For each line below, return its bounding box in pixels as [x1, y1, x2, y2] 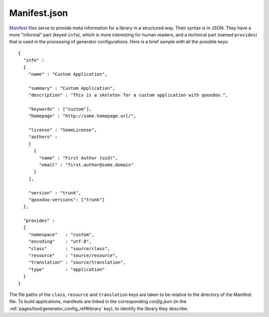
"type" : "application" [28, 267, 105, 272]
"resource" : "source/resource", [28, 253, 118, 259]
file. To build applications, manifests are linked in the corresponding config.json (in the [9, 299, 187, 305]
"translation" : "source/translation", [28, 260, 126, 265]
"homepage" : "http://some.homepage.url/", [28, 113, 136, 119]
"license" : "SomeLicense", [28, 127, 97, 133]
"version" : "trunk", [28, 190, 82, 195]
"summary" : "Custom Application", [28, 85, 116, 91]
